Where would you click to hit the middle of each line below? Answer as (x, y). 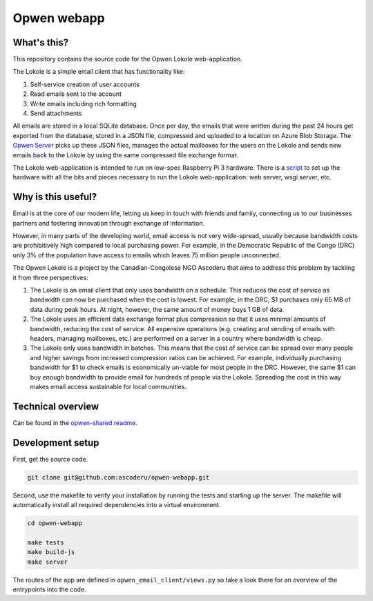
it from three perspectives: (51, 277)
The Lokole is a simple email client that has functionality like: (99, 72)
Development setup (56, 443)
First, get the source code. (50, 459)
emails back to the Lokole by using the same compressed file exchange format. (126, 155)
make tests (46, 542)
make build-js (51, 552)
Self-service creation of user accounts (85, 84)
